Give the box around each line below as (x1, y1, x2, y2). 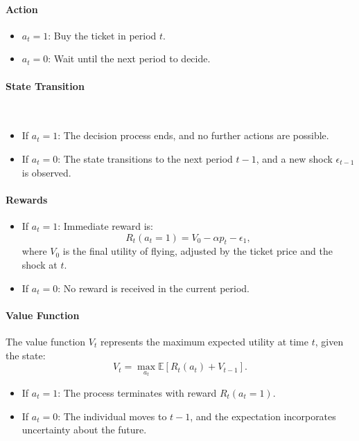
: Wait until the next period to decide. (48, 51, 211, 66)
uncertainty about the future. (21, 422, 147, 437)
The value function (6, 334, 86, 348)
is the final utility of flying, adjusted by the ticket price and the (62, 244, 333, 258)
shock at (21, 257, 58, 271)
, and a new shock (256, 151, 333, 165)
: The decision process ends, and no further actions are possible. (58, 128, 329, 143)
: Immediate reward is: (58, 218, 153, 233)
